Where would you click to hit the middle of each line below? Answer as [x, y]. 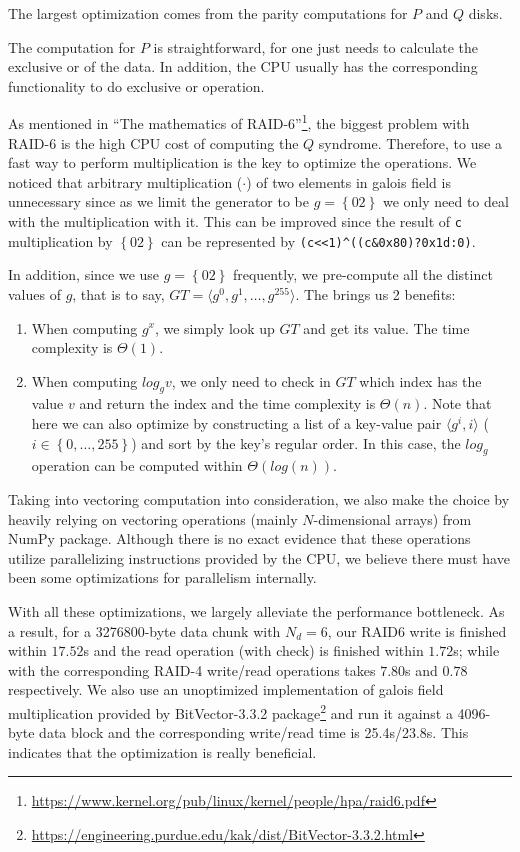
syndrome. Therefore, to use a [410, 142]
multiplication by [60, 240]
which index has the [420, 380]
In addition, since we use [84, 274]
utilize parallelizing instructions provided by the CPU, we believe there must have [259, 557]
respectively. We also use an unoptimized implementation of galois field [226, 689]
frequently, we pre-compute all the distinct [362, 274]
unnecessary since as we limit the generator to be [158, 201]
